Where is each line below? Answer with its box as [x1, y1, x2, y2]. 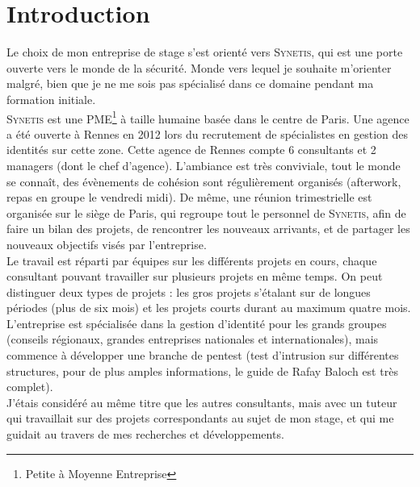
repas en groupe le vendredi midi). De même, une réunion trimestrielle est [6, 189, 372, 206]
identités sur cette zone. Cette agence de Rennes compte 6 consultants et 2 [6, 141, 376, 158]
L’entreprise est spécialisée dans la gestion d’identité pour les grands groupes [6, 314, 387, 331]
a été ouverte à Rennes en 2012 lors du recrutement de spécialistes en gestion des [6, 125, 409, 142]
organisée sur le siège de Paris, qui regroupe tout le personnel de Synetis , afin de [6, 204, 406, 221]
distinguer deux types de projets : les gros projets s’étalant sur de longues [6, 283, 371, 300]
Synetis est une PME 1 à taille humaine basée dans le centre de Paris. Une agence [6, 107, 409, 127]
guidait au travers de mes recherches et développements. [6, 426, 284, 443]
